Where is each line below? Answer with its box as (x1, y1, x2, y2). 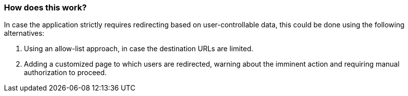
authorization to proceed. (24, 68, 107, 77)
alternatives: (4, 29, 44, 38)
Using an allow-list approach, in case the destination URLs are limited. (24, 44, 254, 53)
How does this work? (4, 2, 87, 12)
